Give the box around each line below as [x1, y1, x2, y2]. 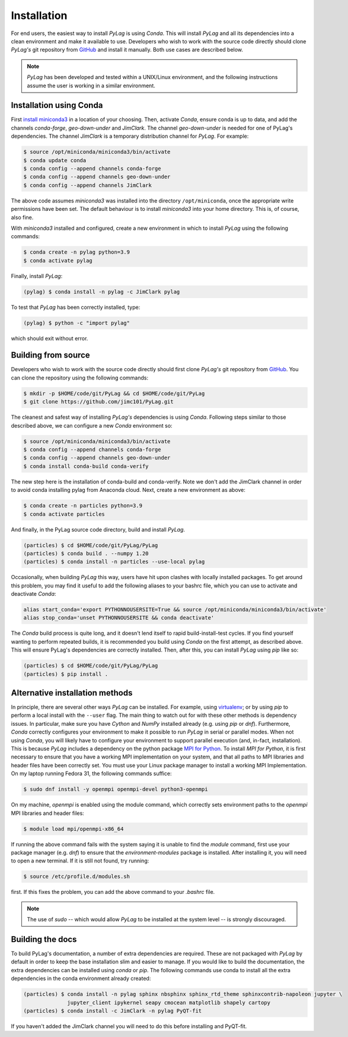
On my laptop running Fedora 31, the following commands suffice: [11, 770, 172, 777]
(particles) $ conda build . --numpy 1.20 [23, 550, 149, 557]
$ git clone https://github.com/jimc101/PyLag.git [23, 399, 174, 405]
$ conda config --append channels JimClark [23, 182, 152, 188]
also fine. [11, 214, 34, 221]
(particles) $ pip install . [23, 671, 108, 677]
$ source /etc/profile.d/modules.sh [23, 873, 130, 880]
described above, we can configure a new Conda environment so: [11, 422, 173, 429]
